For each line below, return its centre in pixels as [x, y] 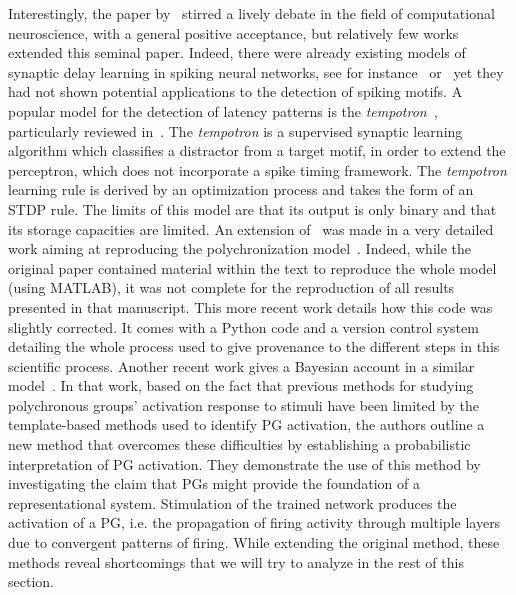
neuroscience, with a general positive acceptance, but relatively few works [233, 32]
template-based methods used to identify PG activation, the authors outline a [246, 424]
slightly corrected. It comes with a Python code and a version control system [243, 326]
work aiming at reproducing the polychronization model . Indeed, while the [239, 248]
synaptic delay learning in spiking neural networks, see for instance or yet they [256, 71]
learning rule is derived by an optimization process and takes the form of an [241, 189]
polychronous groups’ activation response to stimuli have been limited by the [244, 404]
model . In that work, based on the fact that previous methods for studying [241, 385]
